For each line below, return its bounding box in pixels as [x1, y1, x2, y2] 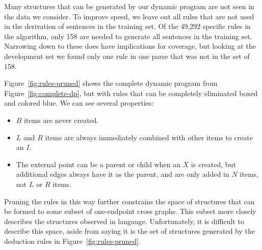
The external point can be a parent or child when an [16, 159, 180, 169]
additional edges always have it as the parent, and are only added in [16, 169, 229, 179]
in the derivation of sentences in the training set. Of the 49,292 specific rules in [4, 21, 251, 32]
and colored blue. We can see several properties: [4, 98, 154, 108]
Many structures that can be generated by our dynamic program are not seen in [4, 1, 254, 11]
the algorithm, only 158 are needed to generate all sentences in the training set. [4, 30, 252, 41]
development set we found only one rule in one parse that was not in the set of [4, 50, 250, 61]
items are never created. [24, 114, 99, 125]
